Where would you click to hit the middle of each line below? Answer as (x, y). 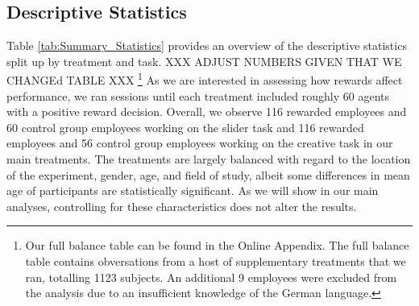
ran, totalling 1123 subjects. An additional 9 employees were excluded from (211, 277)
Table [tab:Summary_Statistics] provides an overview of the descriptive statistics (207, 45)
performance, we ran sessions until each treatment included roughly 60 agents (198, 95)
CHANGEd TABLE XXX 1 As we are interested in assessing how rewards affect (205, 79)
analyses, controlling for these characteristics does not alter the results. (182, 206)
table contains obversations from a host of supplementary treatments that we (216, 261)
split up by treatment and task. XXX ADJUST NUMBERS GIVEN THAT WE (204, 61)
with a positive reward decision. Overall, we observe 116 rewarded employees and (207, 112)
